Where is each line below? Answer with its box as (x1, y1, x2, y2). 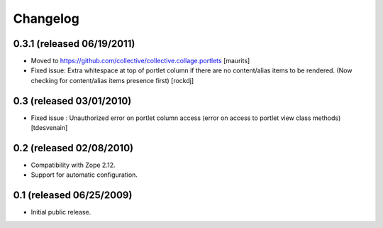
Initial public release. (30, 208, 91, 217)
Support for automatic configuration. (30, 170, 138, 179)
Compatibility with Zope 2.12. (30, 161, 116, 170)
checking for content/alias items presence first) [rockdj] (30, 76, 194, 85)
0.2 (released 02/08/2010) (13, 142, 134, 154)
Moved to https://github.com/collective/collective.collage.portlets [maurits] (30, 57, 250, 65)
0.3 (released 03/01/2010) (13, 94, 132, 107)
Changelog (13, 11, 79, 26)
